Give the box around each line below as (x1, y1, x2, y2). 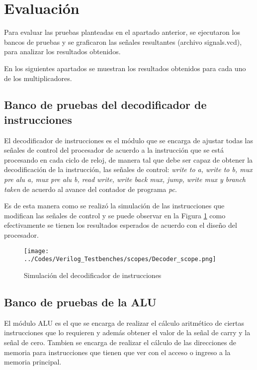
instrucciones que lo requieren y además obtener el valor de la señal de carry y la (4, 327, 251, 338)
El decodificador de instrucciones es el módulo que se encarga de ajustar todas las (4, 135, 253, 145)
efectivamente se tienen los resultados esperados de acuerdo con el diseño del (4, 220, 237, 230)
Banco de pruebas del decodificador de (4, 97, 207, 112)
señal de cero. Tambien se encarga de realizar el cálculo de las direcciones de (4, 337, 237, 347)
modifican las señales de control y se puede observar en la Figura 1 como (4, 210, 226, 220)
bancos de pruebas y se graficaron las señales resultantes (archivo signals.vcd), (4, 36, 242, 47)
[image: (24, 247, 49, 255)
